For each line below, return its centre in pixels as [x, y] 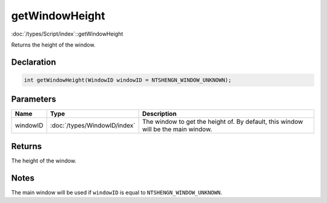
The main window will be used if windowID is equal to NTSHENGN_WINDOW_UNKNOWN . [117, 192]
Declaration [34, 62]
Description [159, 114]
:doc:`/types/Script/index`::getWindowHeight [67, 34]
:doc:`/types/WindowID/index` [93, 126]
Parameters [34, 99]
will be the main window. [177, 129]
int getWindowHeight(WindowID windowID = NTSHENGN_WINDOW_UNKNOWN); [128, 80]
